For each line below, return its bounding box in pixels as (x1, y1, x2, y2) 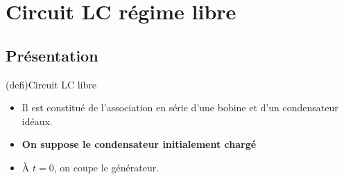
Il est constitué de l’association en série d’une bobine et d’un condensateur (21, 100, 338, 115)
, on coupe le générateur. (53, 160, 160, 174)
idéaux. (21, 113, 53, 128)
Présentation (6, 44, 98, 66)
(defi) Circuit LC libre (6, 77, 96, 91)
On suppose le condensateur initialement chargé (21, 137, 257, 151)
